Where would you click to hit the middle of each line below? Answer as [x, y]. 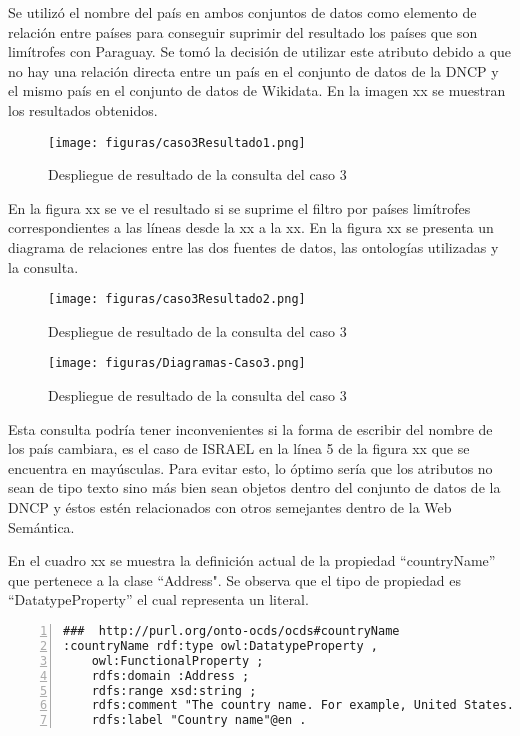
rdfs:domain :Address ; [170, 675]
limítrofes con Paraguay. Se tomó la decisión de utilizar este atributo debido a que [260, 51]
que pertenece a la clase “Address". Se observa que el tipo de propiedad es [234, 579]
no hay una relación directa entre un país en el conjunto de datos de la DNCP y [253, 70]
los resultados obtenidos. [83, 109]
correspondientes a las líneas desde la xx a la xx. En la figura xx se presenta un [251, 227]
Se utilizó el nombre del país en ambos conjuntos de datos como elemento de [242, 12]
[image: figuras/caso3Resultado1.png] [177, 142]
